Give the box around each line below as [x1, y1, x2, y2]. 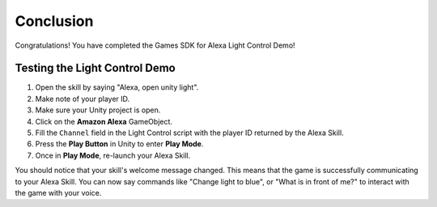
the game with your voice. [15, 188, 102, 197]
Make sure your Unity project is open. [35, 105, 161, 115]
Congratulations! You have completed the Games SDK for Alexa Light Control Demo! [15, 40, 295, 50]
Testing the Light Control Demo [15, 61, 176, 75]
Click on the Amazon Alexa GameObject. [35, 116, 173, 126]
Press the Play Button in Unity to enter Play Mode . [35, 139, 204, 149]
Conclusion [15, 12, 94, 30]
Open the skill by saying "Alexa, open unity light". [35, 82, 199, 92]
